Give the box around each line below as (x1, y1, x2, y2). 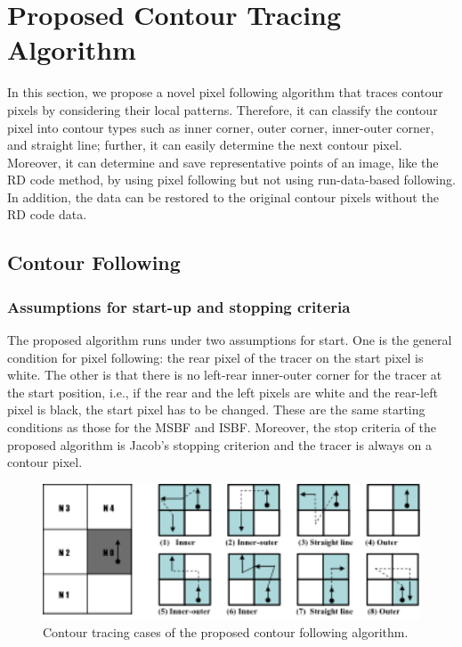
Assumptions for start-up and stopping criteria (7, 295, 351, 317)
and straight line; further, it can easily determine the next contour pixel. (7, 135, 402, 154)
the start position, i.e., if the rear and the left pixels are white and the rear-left (7, 382, 438, 401)
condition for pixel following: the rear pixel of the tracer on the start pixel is (7, 348, 424, 366)
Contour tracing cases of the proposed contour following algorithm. (43, 622, 409, 641)
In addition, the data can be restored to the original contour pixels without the (7, 187, 439, 206)
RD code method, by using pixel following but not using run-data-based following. (7, 170, 456, 189)
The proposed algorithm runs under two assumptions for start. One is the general (7, 331, 452, 349)
